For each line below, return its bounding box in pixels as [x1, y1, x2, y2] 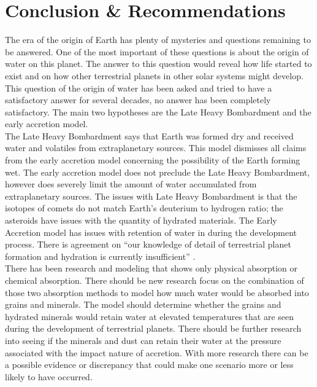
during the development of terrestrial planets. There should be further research [5, 322, 302, 335]
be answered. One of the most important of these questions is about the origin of [5, 45, 309, 58]
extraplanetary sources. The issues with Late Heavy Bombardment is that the [5, 189, 297, 202]
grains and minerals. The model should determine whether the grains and [5, 298, 281, 311]
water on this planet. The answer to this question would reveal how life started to [5, 57, 312, 70]
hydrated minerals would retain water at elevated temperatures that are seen [5, 310, 294, 322]
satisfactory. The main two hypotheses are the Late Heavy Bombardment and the [5, 105, 311, 118]
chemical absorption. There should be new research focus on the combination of [5, 274, 304, 286]
